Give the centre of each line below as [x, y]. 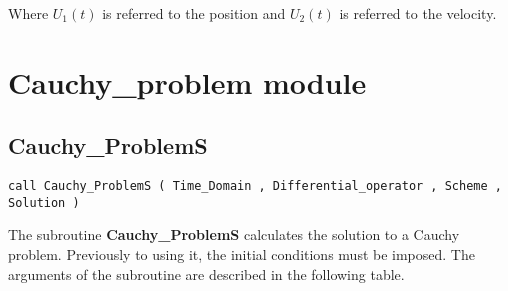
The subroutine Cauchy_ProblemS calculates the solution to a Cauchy [234, 234]
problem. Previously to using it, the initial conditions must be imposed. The [241, 254]
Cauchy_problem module [187, 81]
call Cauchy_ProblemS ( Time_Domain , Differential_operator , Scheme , [255, 186]
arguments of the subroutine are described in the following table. [206, 273]
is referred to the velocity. [418, 13]
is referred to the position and [194, 13]
